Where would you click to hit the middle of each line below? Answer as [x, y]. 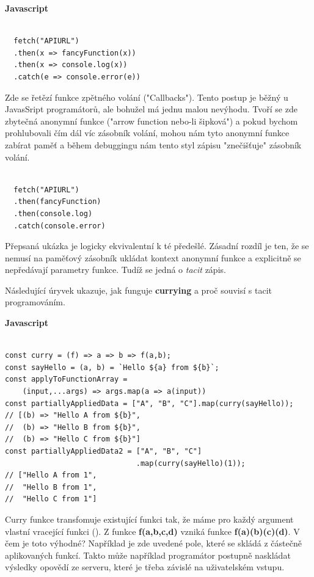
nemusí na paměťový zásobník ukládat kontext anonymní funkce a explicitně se [153, 257]
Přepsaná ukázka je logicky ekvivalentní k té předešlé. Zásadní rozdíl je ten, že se [157, 246]
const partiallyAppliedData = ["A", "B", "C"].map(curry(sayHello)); [149, 403]
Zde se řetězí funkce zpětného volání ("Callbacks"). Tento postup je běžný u [147, 97]
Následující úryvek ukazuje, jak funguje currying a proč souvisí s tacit [138, 290]
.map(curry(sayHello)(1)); [191, 463]
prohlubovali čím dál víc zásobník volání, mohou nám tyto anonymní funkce [147, 133]
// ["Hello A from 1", [51, 475]
